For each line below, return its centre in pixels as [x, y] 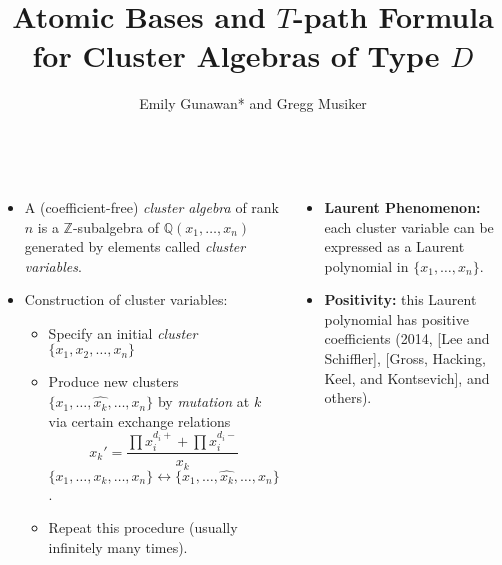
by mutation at [203, 401]
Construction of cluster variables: [126, 299]
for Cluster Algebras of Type [236, 55]
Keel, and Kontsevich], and [407, 377]
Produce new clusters [113, 381]
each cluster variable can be [409, 226]
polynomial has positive [396, 318]
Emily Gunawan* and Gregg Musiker [253, 103]
